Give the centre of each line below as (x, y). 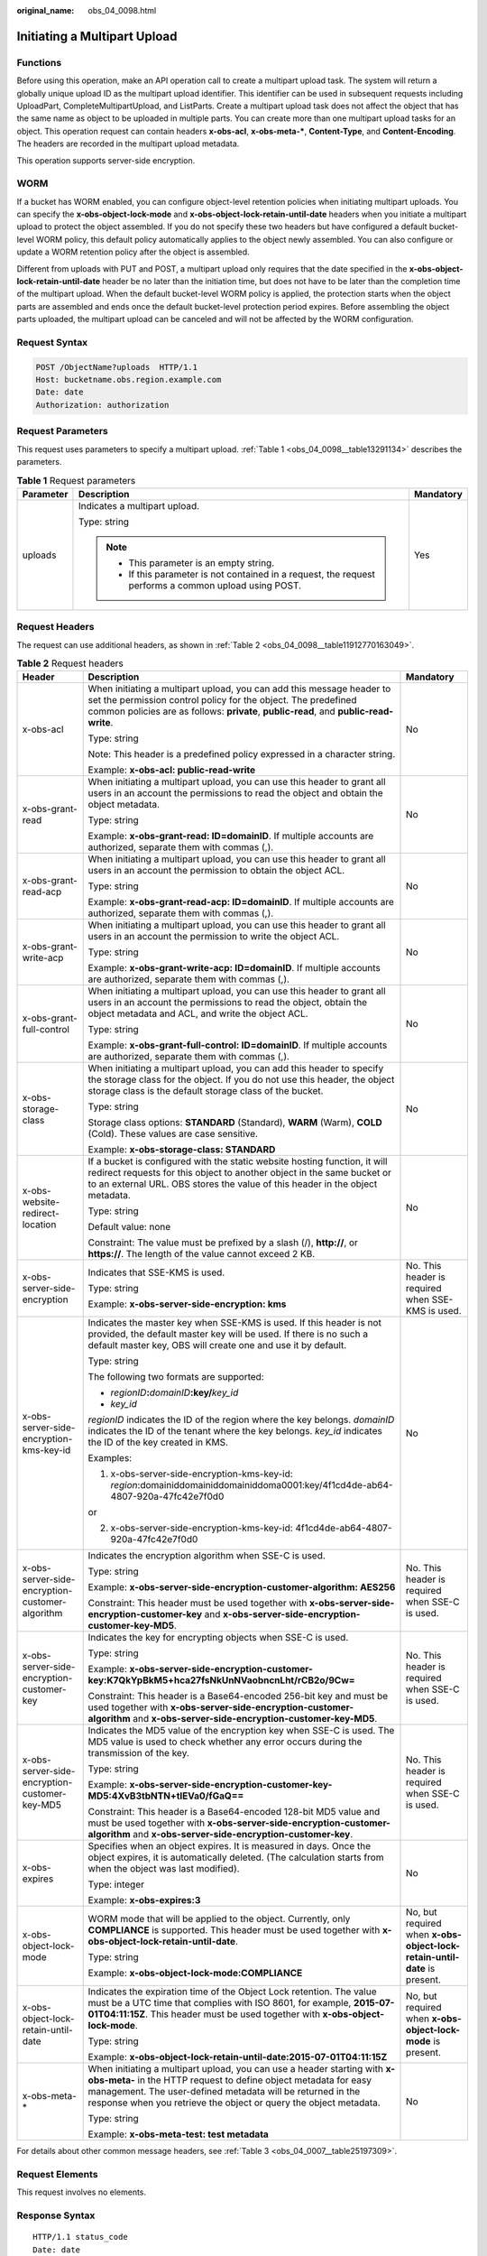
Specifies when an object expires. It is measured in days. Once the (230, 1846)
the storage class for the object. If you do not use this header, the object (241, 1080)
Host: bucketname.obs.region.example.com (129, 380)
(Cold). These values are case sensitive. (173, 1134)
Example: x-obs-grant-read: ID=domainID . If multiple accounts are (231, 837)
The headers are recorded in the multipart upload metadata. (128, 143)
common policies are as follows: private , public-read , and (211, 711)
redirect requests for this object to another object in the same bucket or (240, 1173)
